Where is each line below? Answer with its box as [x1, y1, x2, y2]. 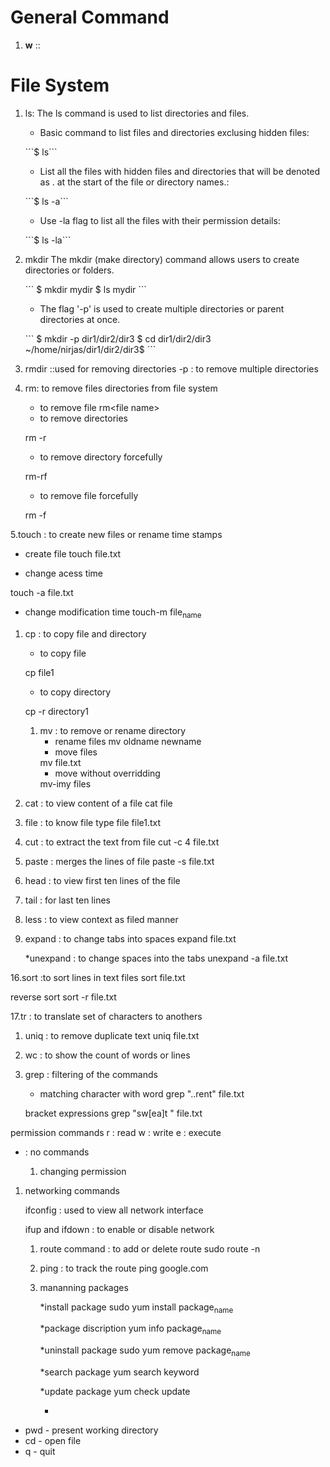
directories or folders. [24, 264, 115, 276]
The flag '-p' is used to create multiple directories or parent [39, 302, 285, 315]
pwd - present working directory [24, 1424, 159, 1436]
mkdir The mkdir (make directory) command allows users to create [24, 253, 300, 265]
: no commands [24, 1146, 90, 1158]
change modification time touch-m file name [24, 606, 202, 620]
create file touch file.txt [24, 547, 122, 560]
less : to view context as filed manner [24, 913, 179, 925]
